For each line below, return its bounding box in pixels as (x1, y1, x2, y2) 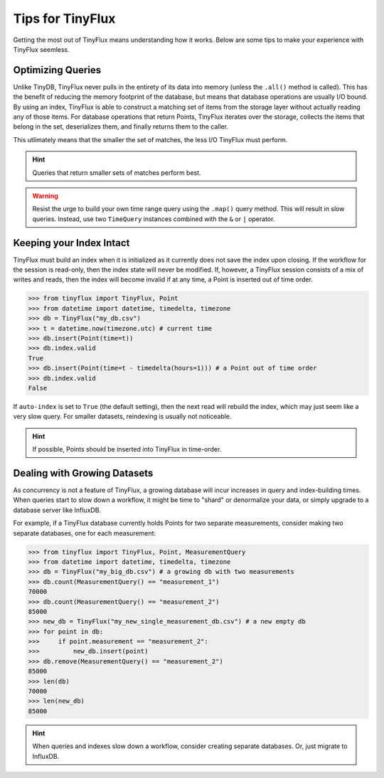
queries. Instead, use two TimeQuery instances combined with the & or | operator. (32, 214, 275, 223)
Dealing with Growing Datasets (13, 467, 154, 479)
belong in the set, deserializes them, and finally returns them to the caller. (13, 122, 229, 131)
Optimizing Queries (13, 64, 102, 76)
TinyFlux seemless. (13, 45, 70, 53)
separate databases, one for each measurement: (13, 528, 156, 537)
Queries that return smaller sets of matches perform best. (32, 168, 202, 177)
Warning (32, 191, 58, 200)
